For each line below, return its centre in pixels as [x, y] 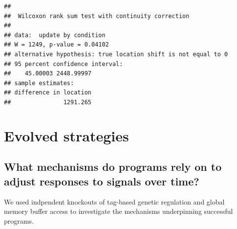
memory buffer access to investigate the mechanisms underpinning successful [118, 211]
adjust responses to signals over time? [102, 181]
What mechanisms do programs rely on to [113, 167]
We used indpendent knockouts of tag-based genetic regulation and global [114, 201]
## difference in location [48, 93]
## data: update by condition [55, 35]
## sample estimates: [39, 83]
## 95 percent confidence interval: [64, 64]
